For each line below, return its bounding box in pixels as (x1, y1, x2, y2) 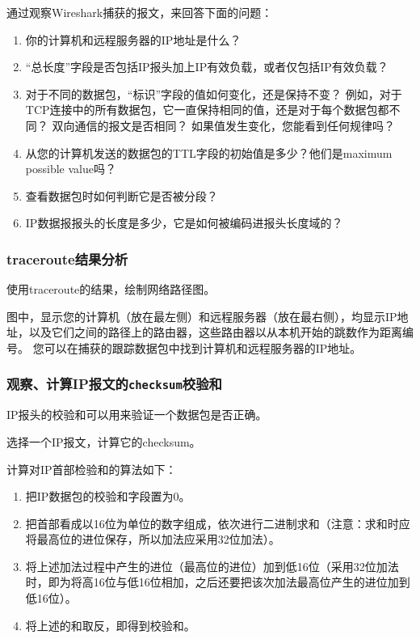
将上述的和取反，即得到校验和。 (25, 616, 195, 633)
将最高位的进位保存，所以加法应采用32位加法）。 (25, 531, 280, 548)
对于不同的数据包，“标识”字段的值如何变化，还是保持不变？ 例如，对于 (25, 85, 402, 102)
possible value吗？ (25, 160, 116, 177)
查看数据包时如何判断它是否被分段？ (25, 187, 218, 204)
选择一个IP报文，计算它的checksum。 (6, 433, 201, 450)
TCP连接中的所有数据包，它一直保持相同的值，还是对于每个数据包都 (25, 101, 389, 118)
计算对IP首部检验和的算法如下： (6, 460, 177, 477)
